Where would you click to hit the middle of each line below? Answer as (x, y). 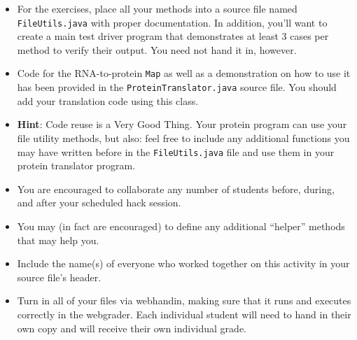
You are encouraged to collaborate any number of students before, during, (176, 189)
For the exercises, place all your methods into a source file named (157, 8)
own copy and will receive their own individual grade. (132, 328)
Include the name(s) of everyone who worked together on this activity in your (183, 263)
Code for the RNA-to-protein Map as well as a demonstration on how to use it (184, 73)
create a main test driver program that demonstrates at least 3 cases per (173, 36)
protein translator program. (76, 165)
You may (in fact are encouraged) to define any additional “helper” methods (181, 226)
